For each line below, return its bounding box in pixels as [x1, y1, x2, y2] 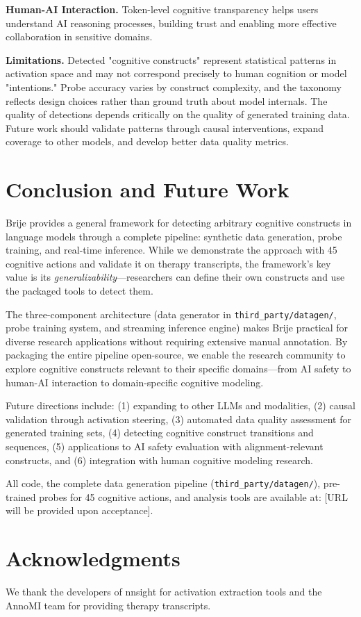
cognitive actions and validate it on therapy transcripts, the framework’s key [6, 256, 331, 270]
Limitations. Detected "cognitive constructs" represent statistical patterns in [6, 52, 337, 67]
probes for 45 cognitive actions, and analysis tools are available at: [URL [39, 489, 348, 504]
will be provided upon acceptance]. [6, 503, 153, 518]
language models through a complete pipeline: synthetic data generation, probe [6, 229, 342, 243]
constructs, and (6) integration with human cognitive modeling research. [6, 452, 313, 467]
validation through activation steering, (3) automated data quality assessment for [6, 411, 351, 426]
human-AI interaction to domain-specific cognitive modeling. [6, 375, 264, 389]
